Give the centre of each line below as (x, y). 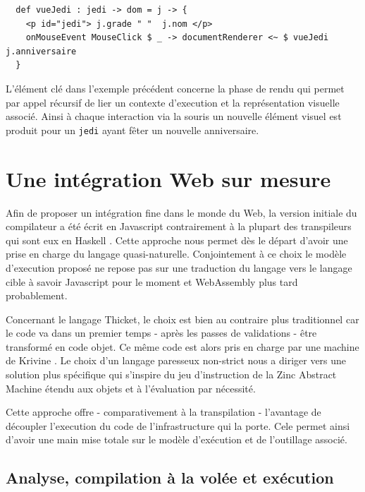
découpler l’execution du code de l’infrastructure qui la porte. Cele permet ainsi (178, 425)
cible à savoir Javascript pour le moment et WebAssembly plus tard (152, 281)
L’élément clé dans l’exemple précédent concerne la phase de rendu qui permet (175, 88)
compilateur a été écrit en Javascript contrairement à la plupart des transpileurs (179, 226)
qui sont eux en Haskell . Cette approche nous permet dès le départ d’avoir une (177, 240)
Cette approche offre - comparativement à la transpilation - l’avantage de (163, 412)
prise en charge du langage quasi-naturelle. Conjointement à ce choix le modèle (176, 254)
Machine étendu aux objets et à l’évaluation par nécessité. (131, 388)
